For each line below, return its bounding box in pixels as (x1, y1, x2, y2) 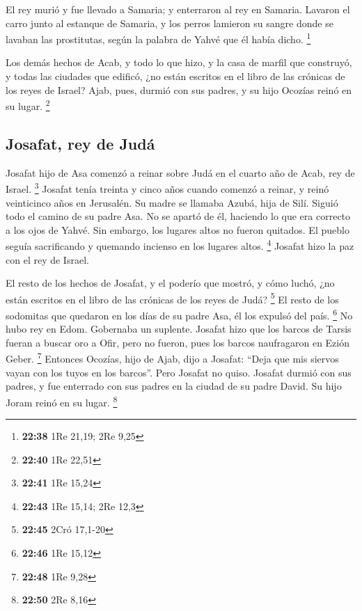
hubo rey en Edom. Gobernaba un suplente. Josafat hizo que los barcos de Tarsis (6, 322, 352, 336)
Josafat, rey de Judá (6, 132, 155, 154)
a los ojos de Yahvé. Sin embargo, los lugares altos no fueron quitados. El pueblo (6, 222, 349, 237)
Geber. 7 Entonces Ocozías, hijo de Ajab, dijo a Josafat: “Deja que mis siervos (6, 349, 339, 366)
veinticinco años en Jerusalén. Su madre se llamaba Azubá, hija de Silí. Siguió (6, 195, 338, 209)
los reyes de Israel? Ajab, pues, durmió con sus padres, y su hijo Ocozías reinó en (6, 82, 352, 97)
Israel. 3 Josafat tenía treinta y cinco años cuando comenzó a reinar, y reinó (6, 180, 329, 196)
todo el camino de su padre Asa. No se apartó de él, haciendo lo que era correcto (6, 209, 351, 223)
